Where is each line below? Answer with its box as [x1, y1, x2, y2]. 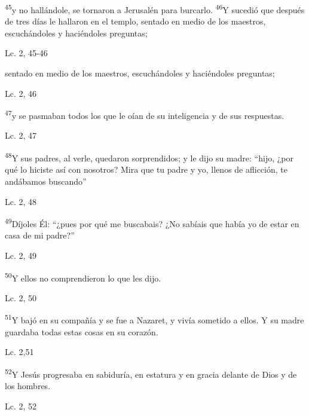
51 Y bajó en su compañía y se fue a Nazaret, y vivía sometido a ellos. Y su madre [5, 312, 304, 326]
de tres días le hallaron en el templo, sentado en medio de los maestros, [5, 15, 266, 27]
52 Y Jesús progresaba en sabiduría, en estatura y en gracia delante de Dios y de [5, 366, 297, 380]
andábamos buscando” [5, 175, 87, 187]
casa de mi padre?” [5, 229, 75, 241]
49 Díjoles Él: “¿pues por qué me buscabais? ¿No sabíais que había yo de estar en [5, 216, 299, 230]
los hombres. [5, 380, 51, 392]
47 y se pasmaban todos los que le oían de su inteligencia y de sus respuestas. [5, 108, 284, 121]
